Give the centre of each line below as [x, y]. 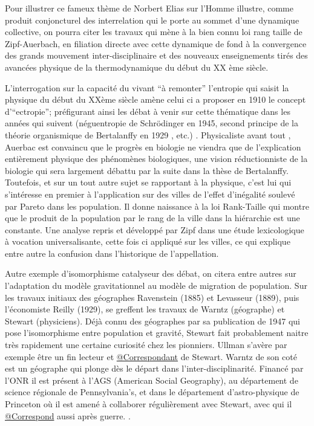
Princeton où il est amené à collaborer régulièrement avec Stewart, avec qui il [149, 404]
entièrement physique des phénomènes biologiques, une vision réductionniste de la [156, 159]
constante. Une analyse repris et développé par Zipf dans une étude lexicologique [155, 229]
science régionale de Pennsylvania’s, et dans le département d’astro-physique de [152, 392]
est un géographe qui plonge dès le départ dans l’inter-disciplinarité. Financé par [154, 368]
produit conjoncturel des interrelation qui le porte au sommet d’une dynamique [152, 20]
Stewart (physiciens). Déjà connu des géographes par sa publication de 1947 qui [152, 321]
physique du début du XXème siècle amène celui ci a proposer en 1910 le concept [155, 99]
